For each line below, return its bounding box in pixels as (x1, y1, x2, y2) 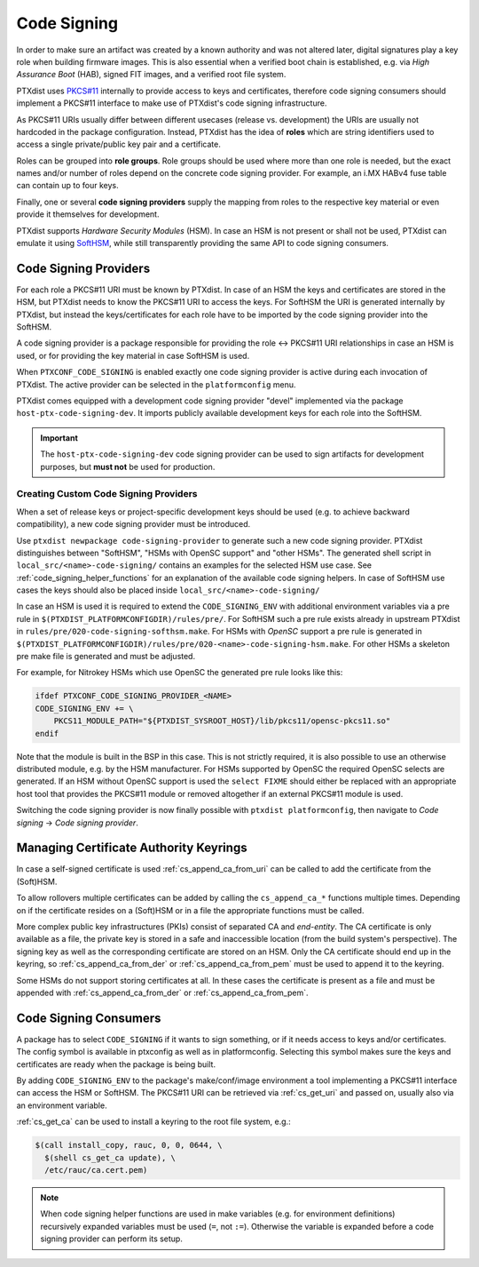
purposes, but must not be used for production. (40, 461, 216, 472)
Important (40, 432, 79, 443)
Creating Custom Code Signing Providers (16, 488, 198, 500)
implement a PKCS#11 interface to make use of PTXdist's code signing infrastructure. (16, 98, 327, 108)
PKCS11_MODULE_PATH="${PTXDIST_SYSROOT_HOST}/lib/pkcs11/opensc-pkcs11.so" (53, 716, 391, 726)
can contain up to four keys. (16, 180, 119, 191)
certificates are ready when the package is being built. (16, 1058, 216, 1070)
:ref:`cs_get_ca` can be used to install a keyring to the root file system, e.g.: (16, 1116, 292, 1128)
